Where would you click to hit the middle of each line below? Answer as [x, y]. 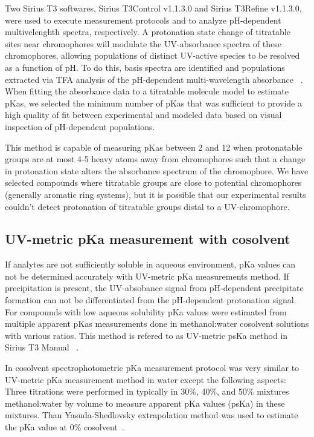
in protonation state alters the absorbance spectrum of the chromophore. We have [157, 170]
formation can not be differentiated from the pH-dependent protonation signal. [151, 300]
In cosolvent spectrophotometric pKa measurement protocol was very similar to [152, 368]
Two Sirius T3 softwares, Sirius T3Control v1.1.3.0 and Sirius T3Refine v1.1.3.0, [153, 8]
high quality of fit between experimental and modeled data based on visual [143, 115]
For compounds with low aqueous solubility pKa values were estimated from [146, 311]
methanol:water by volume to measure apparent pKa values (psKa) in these [145, 403]
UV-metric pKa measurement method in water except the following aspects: [146, 379]
